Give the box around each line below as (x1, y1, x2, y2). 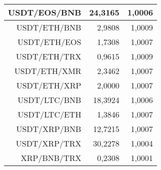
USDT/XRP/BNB (16, 123, 81, 134)
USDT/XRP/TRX (15, 137, 81, 149)
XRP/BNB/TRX (20, 152, 81, 163)
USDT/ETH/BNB (16, 21, 81, 33)
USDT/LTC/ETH (17, 108, 81, 120)
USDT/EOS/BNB (8, 6, 81, 18)
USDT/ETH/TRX (15, 50, 81, 62)
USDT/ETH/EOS (17, 36, 81, 47)
